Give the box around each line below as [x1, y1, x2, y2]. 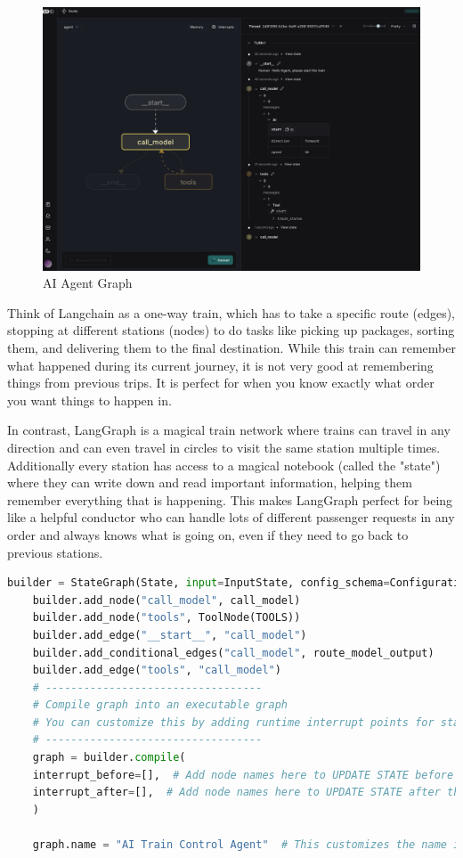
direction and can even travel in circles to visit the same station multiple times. [7, 437, 441, 456]
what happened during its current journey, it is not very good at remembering [7, 355, 434, 374]
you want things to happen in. [7, 390, 172, 409]
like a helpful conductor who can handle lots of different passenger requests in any [7, 508, 455, 527]
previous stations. [7, 543, 103, 561]
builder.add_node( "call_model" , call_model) [32, 593, 301, 607]
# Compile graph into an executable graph [32, 699, 288, 712]
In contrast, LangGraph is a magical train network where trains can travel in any [7, 421, 451, 439]
